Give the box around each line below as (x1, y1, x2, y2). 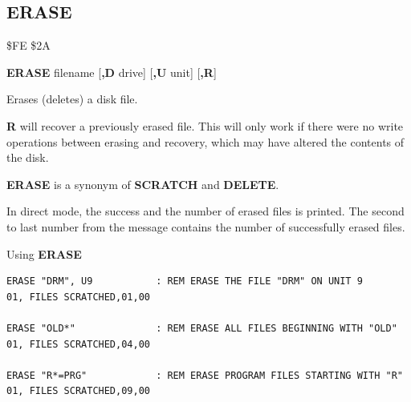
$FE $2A (6, 37, 51, 54)
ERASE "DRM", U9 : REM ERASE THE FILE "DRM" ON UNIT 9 (6, 275, 363, 287)
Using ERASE (6, 245, 82, 262)
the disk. (6, 149, 49, 166)
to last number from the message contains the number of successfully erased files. (6, 218, 405, 235)
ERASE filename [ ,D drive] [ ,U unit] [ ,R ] (6, 63, 217, 80)
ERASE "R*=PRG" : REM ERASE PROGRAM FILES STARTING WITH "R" (6, 369, 403, 381)
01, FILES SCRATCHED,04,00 (6, 338, 150, 350)
